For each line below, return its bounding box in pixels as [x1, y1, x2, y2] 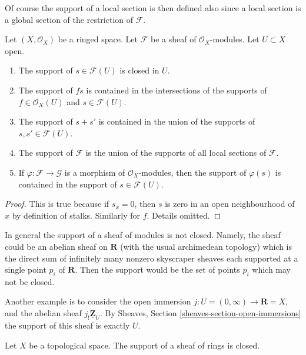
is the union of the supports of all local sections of [85, 146, 267, 159]
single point [5, 263, 46, 276]
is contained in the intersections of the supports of [86, 83, 267, 96]
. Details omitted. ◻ [147, 209, 221, 221]
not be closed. [5, 275, 55, 287]
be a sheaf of [150, 33, 197, 45]
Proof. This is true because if [5, 197, 109, 210]
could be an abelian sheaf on [5, 240, 108, 252]
